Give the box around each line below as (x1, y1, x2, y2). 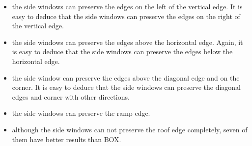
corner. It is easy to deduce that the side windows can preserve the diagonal (12, 82, 241, 92)
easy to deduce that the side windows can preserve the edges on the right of (12, 11, 240, 21)
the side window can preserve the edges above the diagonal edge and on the (12, 72, 240, 83)
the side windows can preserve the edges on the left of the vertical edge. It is (12, 1, 243, 11)
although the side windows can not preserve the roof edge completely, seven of (12, 124, 248, 134)
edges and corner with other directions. (12, 91, 130, 102)
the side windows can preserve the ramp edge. (12, 108, 150, 118)
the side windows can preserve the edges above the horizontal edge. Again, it (12, 37, 243, 47)
